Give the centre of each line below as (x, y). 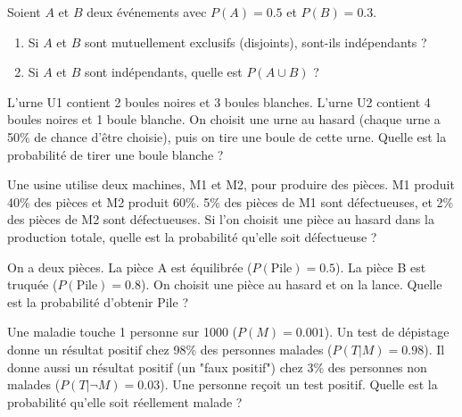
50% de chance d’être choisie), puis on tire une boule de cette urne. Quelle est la (227, 136)
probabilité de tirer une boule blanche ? (115, 154)
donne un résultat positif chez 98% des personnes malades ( (170, 349)
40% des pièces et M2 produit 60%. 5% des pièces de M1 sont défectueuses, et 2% (231, 201)
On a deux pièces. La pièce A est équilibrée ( (130, 267)
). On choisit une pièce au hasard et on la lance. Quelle (292, 284)
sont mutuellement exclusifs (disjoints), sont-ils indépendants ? (256, 42)
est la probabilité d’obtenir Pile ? (98, 301)
